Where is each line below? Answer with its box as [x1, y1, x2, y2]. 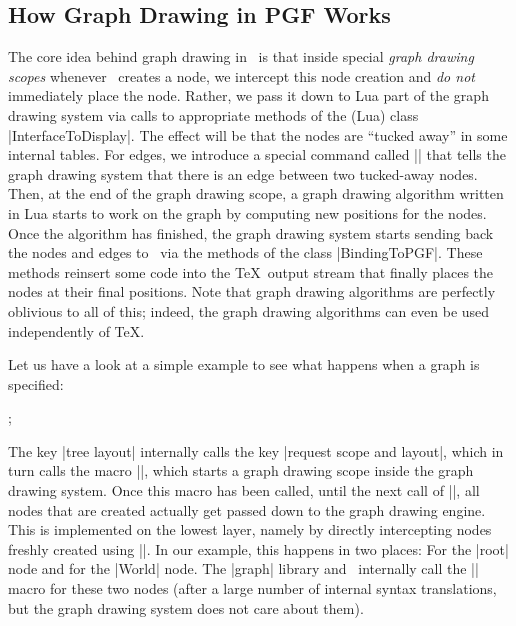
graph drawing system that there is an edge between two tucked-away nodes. [8, 163, 478, 184]
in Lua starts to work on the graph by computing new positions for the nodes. [8, 202, 487, 223]
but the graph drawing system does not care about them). [8, 597, 364, 618]
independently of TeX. [8, 320, 145, 341]
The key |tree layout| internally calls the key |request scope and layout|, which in [8, 440, 504, 461]
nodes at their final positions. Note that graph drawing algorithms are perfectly [8, 281, 496, 302]
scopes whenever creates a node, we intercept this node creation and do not [8, 65, 475, 86]
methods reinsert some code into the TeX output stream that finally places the [8, 261, 494, 282]
